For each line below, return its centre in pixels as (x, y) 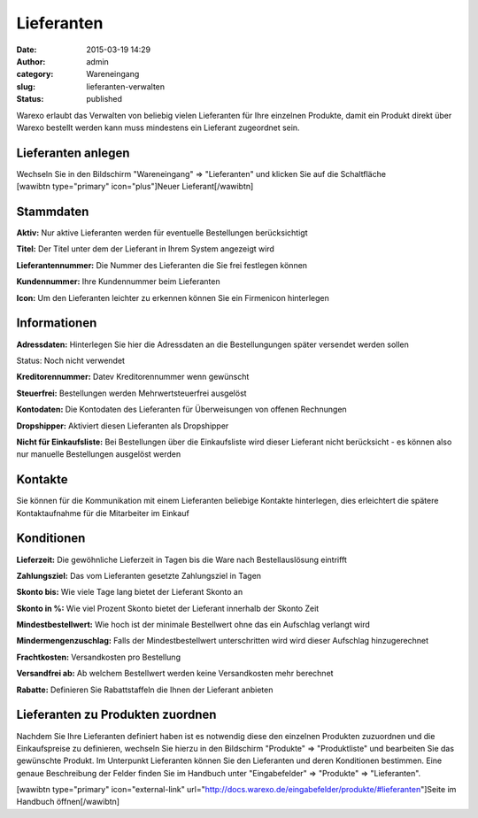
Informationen (57, 323)
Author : (31, 61)
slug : (26, 86)
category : (35, 74)
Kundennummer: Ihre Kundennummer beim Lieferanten (118, 282)
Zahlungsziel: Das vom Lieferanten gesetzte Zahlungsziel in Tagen (139, 575)
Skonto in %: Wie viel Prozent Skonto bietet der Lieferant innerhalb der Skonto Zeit (168, 608)
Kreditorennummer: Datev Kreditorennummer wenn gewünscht (133, 377)
